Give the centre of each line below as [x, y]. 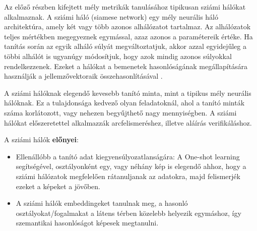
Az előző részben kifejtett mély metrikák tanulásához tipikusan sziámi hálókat [125, 7]
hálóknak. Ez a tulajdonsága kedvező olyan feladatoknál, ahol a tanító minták [124, 103]
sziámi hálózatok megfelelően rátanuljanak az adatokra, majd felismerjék [128, 176]
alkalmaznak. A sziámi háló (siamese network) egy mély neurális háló [111, 16]
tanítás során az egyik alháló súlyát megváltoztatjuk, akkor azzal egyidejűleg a [125, 46]
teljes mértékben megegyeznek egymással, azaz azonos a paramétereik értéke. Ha [128, 36]
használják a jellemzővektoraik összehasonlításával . [83, 76]
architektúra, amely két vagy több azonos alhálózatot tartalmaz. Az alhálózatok [127, 26]
